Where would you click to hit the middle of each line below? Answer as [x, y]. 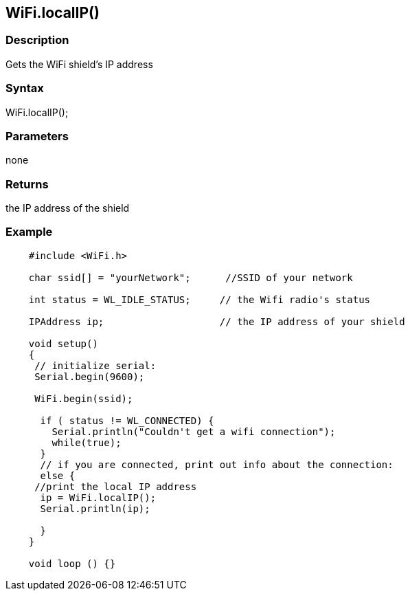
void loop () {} [72, 563]
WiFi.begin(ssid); [84, 398]
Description [37, 40]
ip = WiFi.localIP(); [98, 497]
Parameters [37, 136]
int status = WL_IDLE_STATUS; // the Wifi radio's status [200, 299]
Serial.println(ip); [95, 508]
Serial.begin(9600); [90, 376]
